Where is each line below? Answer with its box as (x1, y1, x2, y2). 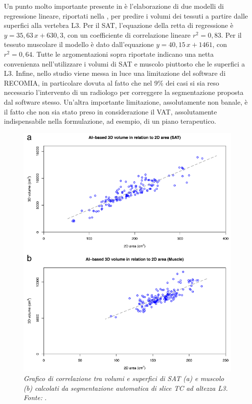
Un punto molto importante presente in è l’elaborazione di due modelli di (4, 1, 224, 11)
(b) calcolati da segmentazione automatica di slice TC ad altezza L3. (23, 382, 228, 393)
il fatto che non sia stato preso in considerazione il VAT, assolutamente (4, 106, 217, 116)
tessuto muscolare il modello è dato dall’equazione (4, 39, 154, 49)
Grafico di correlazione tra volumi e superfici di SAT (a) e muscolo (23, 373, 224, 383)
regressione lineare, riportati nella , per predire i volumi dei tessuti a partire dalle (4, 10, 248, 21)
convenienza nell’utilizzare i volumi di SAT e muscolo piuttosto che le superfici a (4, 58, 245, 68)
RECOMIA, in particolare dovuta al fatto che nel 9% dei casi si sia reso (4, 77, 219, 88)
